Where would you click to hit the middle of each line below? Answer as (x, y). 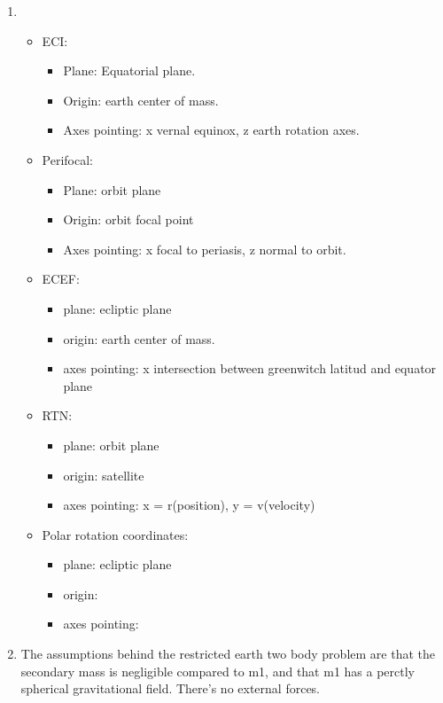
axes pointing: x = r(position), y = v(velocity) (189, 505)
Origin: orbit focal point (128, 219)
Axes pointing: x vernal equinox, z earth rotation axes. (211, 130)
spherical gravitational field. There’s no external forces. (171, 688)
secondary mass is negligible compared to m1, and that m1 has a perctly (218, 671)
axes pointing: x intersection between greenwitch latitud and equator (250, 368)
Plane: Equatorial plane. (129, 70)
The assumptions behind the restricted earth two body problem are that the (228, 654)
